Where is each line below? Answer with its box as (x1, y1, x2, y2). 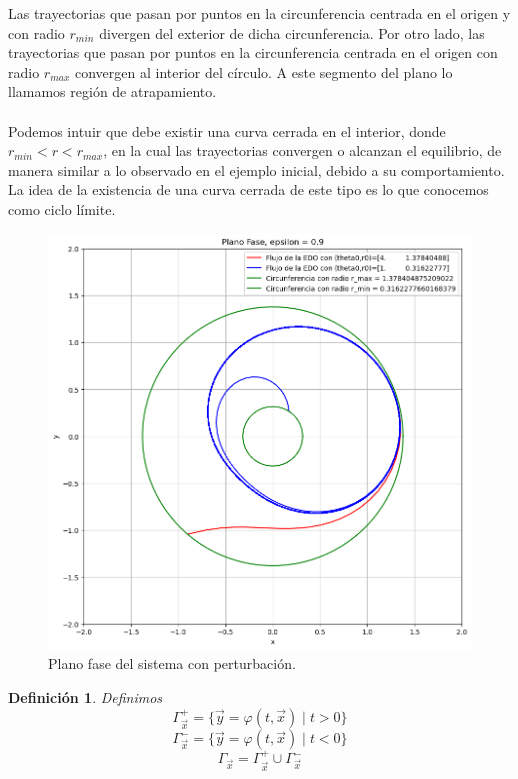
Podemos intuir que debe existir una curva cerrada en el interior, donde (8, 120, 446, 141)
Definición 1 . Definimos (8, 686, 163, 707)
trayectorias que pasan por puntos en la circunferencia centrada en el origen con (8, 42, 498, 63)
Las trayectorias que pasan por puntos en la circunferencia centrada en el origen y (8, 3, 511, 23)
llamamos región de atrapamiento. (8, 81, 217, 102)
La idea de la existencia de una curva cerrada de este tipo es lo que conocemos (8, 179, 489, 200)
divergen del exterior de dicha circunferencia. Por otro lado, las (99, 22, 485, 43)
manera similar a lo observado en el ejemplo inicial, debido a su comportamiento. (8, 159, 505, 180)
